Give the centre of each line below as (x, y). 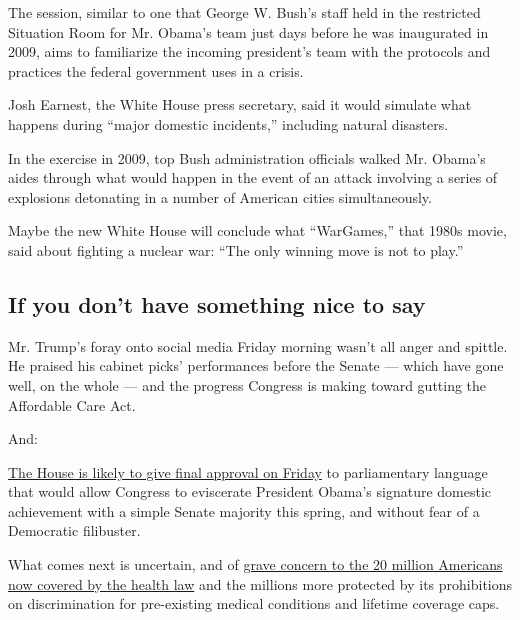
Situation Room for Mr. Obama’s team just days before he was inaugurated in (248, 31)
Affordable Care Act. (72, 404)
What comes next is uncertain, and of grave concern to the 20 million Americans (255, 564)
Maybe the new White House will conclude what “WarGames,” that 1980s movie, (257, 230)
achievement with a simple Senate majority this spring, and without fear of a (244, 510)
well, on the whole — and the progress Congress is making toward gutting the (247, 384)
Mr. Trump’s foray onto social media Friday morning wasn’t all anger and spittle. (258, 345)
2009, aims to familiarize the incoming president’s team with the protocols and (249, 51)
